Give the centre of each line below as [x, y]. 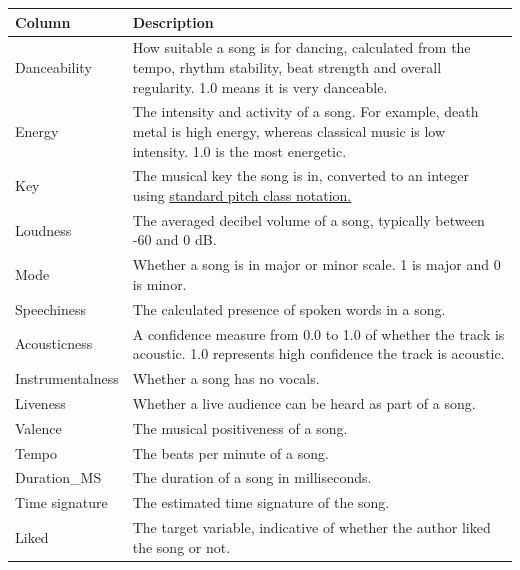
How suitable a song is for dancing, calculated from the [301, 47]
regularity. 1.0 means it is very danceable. [260, 86]
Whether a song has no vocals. [226, 378]
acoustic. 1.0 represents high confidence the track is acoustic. [318, 353]
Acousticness [54, 343]
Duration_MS [58, 477]
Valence [38, 427]
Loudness [43, 229]
